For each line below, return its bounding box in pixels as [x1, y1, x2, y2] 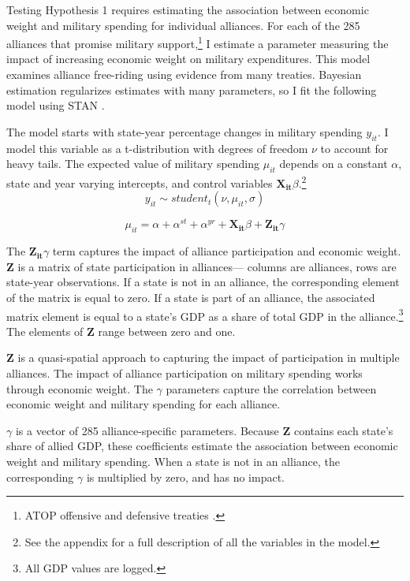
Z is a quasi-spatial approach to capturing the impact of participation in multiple [6, 349, 400, 366]
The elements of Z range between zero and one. [6, 322, 236, 339]
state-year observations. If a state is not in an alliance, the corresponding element [6, 274, 400, 290]
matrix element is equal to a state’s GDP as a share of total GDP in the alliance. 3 [6, 305, 404, 324]
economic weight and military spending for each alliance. [6, 396, 281, 412]
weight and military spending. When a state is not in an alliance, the [6, 453, 341, 469]
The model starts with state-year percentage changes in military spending [6, 123, 363, 140]
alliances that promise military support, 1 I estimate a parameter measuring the [6, 33, 389, 51]
